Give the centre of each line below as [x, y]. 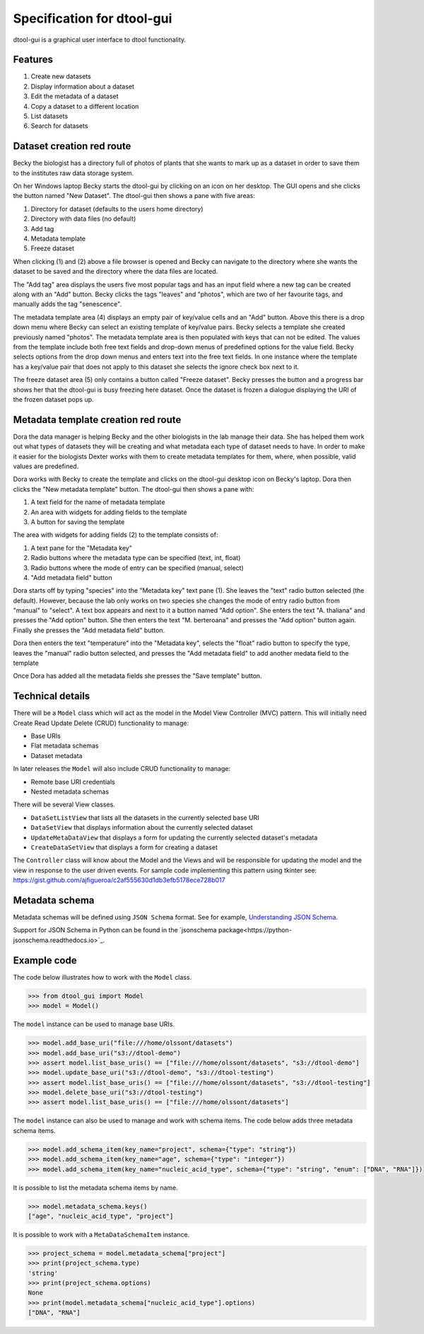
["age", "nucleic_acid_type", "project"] [101, 1216]
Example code [45, 960]
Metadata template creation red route [97, 420]
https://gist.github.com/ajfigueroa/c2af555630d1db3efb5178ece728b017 [119, 880]
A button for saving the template [78, 522]
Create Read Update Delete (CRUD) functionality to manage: [101, 723]
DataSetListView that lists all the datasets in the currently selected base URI [145, 818]
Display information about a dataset [82, 86]
